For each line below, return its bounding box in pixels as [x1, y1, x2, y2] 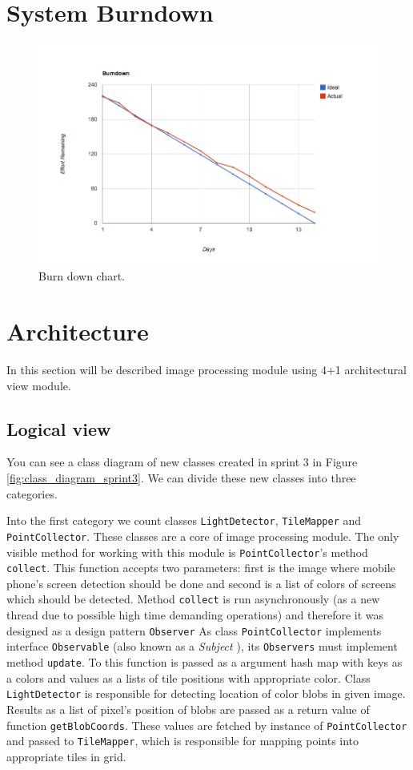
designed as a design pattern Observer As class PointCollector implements [6, 622, 382, 639]
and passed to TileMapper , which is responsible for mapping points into [6, 732, 359, 749]
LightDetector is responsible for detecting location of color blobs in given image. [6, 685, 406, 702]
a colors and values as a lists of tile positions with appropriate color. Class [6, 669, 371, 686]
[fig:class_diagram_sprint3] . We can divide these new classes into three [6, 470, 356, 486]
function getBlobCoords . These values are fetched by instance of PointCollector [6, 716, 407, 733]
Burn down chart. [38, 268, 126, 284]
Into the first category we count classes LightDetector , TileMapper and [6, 512, 362, 529]
